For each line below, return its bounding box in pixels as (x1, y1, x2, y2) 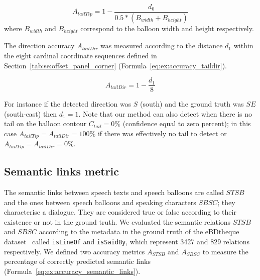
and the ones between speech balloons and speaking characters (4, 197, 196, 207)
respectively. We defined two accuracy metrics (4, 246, 145, 256)
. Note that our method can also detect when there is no (78, 108, 252, 119)
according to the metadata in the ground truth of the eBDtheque (39, 226, 239, 237)
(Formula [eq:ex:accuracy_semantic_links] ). (4, 265, 141, 276)
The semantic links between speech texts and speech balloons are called (4, 187, 224, 198)
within (233, 40, 253, 51)
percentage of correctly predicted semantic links (4, 256, 151, 266)
